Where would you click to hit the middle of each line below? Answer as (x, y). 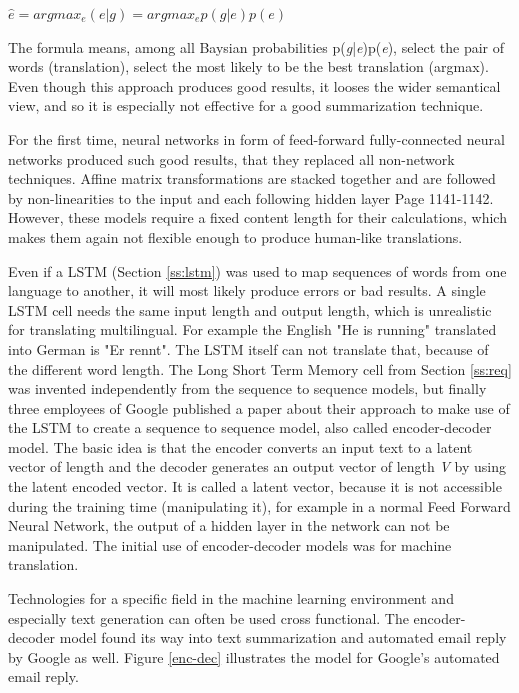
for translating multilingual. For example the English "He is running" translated (252, 329)
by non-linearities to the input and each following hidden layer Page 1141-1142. (251, 197)
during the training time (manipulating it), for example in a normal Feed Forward (259, 505)
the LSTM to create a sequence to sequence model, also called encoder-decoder (250, 427)
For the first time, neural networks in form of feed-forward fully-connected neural (256, 138)
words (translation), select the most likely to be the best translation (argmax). (248, 66)
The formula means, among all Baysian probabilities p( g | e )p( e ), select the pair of (256, 46)
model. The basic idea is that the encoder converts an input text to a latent (240, 446)
